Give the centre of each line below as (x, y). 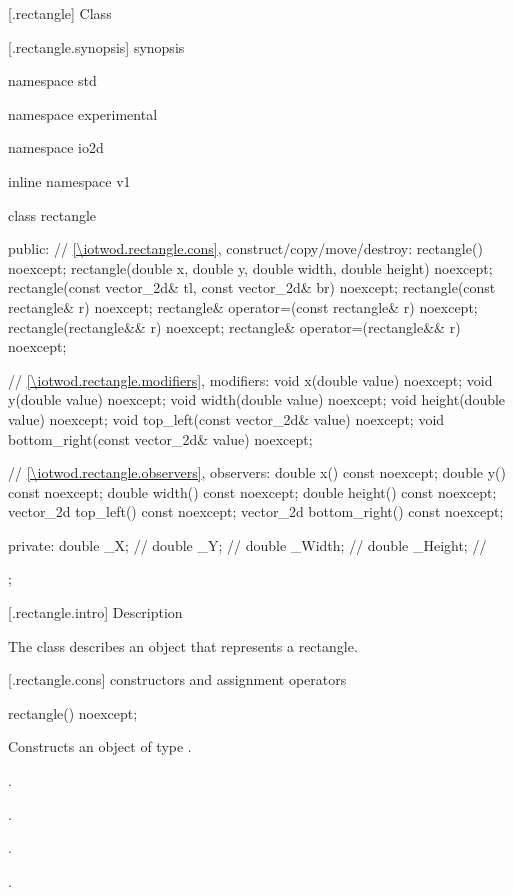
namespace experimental (83, 113)
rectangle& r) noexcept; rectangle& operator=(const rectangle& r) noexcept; (243, 306)
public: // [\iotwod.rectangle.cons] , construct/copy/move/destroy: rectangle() (245, 248)
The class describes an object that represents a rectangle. (183, 645)
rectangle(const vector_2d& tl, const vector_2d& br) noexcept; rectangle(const (252, 287)
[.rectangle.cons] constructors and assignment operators (177, 679)
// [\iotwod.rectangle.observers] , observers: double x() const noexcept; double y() (257, 472)
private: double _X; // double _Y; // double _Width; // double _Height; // (247, 544)
